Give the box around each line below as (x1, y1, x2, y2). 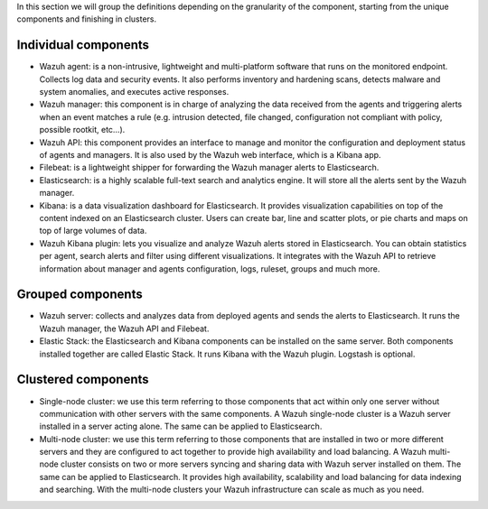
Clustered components (16, 372, 149, 387)
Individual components (16, 37, 149, 53)
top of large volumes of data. (39, 226, 147, 236)
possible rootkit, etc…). (39, 125, 126, 135)
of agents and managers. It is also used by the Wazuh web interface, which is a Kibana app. (39, 150, 381, 161)
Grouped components (16, 287, 144, 302)
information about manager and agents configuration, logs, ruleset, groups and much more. (39, 263, 380, 274)
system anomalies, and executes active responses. (39, 87, 230, 97)
